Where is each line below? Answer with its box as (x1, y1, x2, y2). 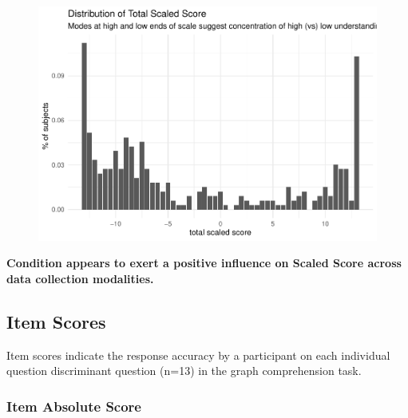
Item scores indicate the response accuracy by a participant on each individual (6, 346, 390, 363)
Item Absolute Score (6, 396, 141, 416)
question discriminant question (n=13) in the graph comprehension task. (6, 362, 362, 379)
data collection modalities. (6, 270, 154, 286)
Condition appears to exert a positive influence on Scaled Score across (6, 254, 402, 271)
